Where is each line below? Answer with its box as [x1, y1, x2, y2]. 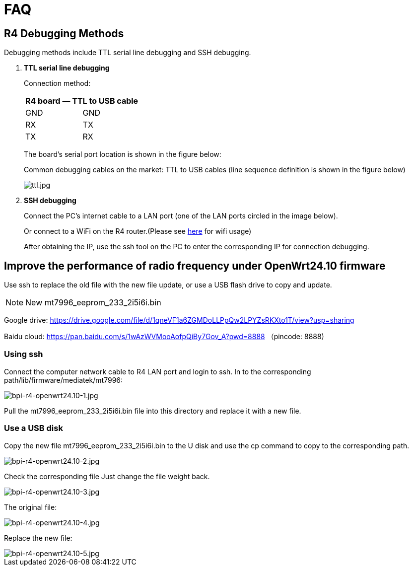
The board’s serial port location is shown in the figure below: [24, 150, 221, 159]
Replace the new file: [4, 533, 72, 542]
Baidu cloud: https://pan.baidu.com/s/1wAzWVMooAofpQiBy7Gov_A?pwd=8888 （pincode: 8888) [4, 332, 324, 341]
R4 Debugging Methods [4, 27, 124, 40]
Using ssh [4, 349, 43, 359]
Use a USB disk [4, 423, 63, 433]
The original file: [4, 502, 57, 511]
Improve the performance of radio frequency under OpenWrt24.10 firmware [4, 259, 386, 272]
